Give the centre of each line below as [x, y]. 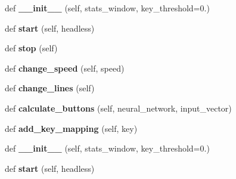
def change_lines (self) [50, 88]
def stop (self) [31, 48]
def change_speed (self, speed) [65, 68]
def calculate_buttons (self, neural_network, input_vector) [118, 108]
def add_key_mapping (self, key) [71, 128]
